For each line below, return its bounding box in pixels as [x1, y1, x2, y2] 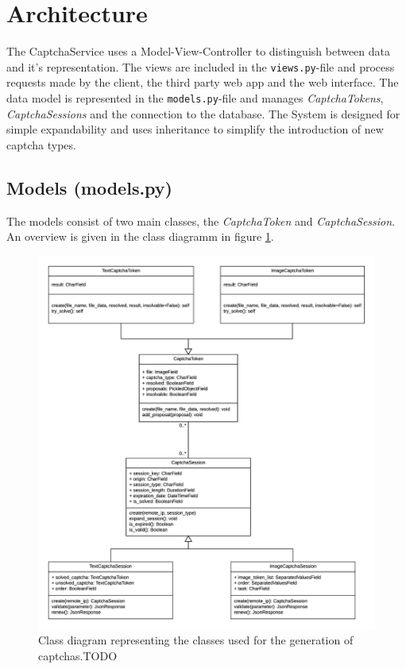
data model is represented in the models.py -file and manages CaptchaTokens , [6, 89, 384, 106]
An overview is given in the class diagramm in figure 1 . [6, 228, 274, 245]
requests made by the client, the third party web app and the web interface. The [6, 74, 399, 91]
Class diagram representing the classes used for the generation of [38, 632, 354, 648]
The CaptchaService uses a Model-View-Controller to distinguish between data [6, 43, 391, 60]
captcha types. [6, 136, 76, 153]
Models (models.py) [6, 175, 172, 199]
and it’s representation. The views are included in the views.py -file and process [6, 58, 395, 75]
